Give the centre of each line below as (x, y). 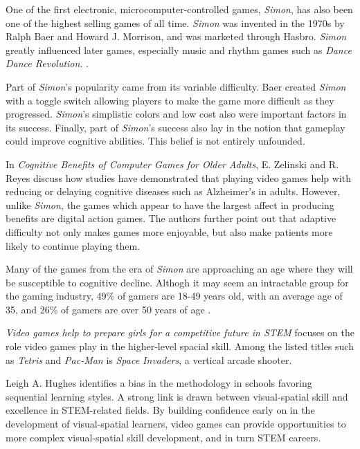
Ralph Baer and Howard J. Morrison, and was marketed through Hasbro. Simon (176, 36)
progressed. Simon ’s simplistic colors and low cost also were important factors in (176, 114)
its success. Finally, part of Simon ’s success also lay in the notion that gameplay (175, 127)
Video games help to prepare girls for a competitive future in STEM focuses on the (180, 332)
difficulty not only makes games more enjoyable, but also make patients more (169, 231)
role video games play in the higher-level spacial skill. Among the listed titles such (180, 346)
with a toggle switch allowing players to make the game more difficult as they (170, 100)
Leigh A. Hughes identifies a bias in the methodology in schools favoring (159, 383)
